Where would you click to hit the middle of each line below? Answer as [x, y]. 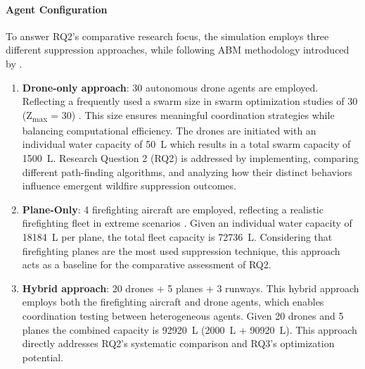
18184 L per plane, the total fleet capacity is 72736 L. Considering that [177, 237]
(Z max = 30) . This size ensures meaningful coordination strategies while [178, 115]
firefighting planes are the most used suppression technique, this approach [181, 250]
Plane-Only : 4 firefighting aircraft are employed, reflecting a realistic [173, 209]
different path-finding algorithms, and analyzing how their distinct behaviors [187, 171]
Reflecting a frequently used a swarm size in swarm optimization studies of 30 [190, 101]
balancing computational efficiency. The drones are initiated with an [169, 130]
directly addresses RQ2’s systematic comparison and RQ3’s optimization [178, 343]
